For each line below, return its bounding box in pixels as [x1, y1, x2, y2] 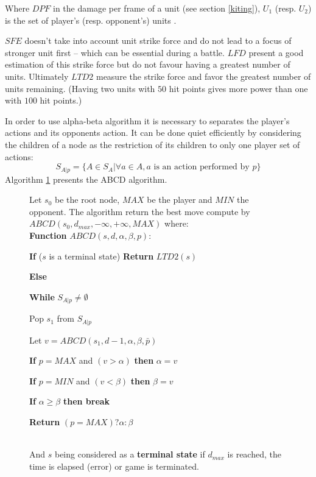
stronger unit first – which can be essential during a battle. [5, 46, 225, 58]
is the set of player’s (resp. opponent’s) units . [5, 13, 177, 26]
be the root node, [55, 193, 120, 206]
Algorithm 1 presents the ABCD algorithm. [5, 172, 167, 185]
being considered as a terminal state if [54, 448, 205, 461]
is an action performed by [153, 163, 250, 172]
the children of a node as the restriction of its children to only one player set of [5, 138, 300, 150]
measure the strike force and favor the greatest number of [96, 69, 311, 82]
